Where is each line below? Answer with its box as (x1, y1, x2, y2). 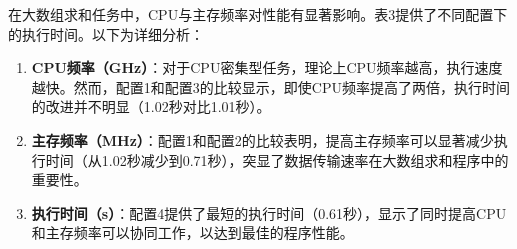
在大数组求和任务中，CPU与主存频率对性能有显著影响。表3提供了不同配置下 (8, 4, 508, 24)
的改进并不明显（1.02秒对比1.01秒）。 (31, 96, 271, 117)
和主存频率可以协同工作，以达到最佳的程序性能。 (31, 222, 354, 243)
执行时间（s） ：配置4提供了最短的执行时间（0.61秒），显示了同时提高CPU (31, 202, 507, 223)
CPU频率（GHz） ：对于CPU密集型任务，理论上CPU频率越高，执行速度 (31, 57, 503, 78)
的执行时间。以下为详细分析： (8, 23, 204, 44)
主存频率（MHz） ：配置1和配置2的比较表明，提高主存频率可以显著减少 (31, 129, 494, 150)
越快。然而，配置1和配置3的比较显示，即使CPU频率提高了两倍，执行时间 (31, 76, 510, 97)
